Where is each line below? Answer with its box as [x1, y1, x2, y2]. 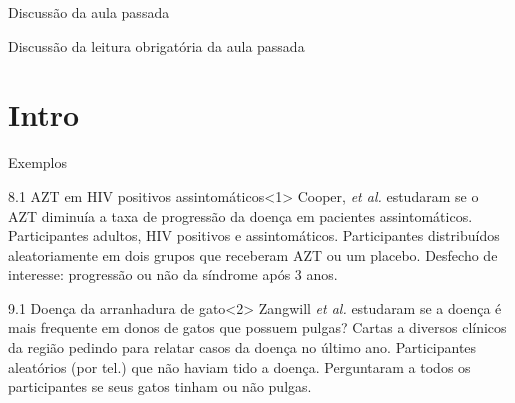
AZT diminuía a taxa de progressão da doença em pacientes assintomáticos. [8, 205, 473, 226]
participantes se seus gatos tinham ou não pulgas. [8, 376, 312, 397]
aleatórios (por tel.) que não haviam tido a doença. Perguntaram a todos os [8, 356, 471, 377]
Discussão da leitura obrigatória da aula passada [8, 35, 305, 56]
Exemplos [8, 152, 67, 173]
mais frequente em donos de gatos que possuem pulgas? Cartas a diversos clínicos [8, 317, 507, 338]
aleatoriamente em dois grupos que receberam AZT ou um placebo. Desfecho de [8, 244, 498, 265]
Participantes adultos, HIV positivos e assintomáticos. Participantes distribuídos [8, 225, 500, 246]
